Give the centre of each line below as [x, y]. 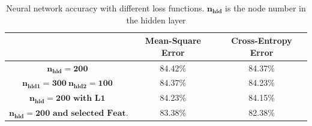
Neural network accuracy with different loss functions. [105, 8]
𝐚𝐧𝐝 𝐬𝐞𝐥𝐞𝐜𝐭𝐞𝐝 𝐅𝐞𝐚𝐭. [90, 114]
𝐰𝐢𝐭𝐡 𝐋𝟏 [89, 99]
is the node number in [265, 8]
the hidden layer [156, 19]
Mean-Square [173, 40]
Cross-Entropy [262, 40]
